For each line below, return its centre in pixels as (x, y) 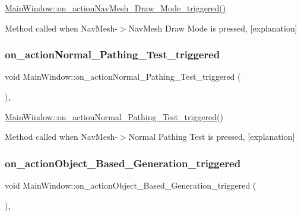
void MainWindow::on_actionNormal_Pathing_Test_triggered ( (123, 76)
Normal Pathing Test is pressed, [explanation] (212, 137)
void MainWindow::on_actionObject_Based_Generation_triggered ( (131, 185)
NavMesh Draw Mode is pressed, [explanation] (213, 28)
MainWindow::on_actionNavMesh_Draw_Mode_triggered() (115, 8)
